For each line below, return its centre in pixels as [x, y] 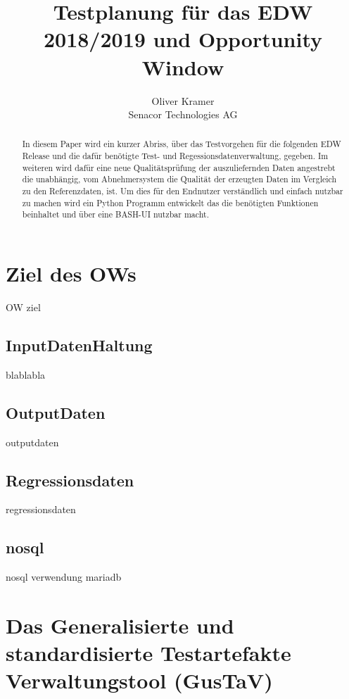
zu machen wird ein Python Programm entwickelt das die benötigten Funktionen [170, 202]
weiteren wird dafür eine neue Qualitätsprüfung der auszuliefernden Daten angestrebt [179, 167]
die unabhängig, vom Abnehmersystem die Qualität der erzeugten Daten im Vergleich [179, 179]
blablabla [26, 374]
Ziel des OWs [71, 273]
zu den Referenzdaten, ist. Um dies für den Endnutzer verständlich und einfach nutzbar [183, 191]
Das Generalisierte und [120, 625]
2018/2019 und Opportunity [183, 39]
